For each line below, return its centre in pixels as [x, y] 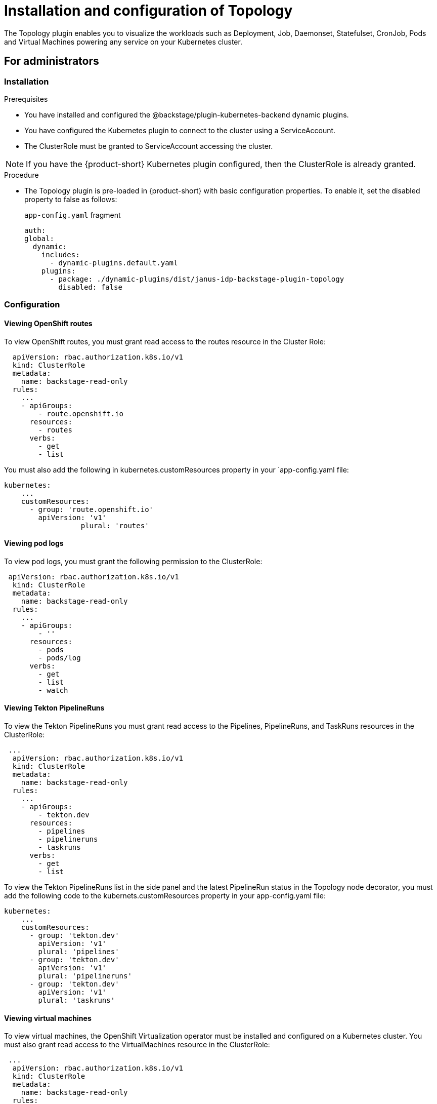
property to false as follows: [71, 199]
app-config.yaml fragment [73, 215]
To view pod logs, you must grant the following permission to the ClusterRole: [133, 561]
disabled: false [90, 287]
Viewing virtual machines [48, 1018]
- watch [53, 690]
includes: [60, 254]
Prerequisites [26, 99]
